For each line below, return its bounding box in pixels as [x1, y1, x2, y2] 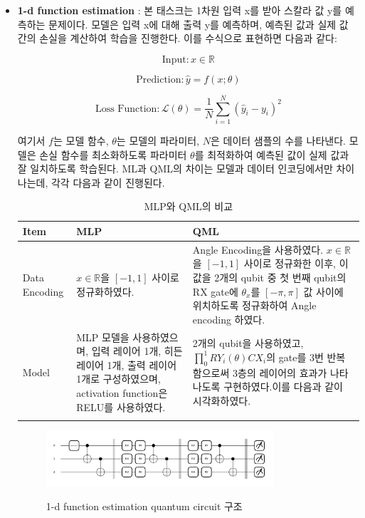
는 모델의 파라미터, [116, 133, 200, 147]
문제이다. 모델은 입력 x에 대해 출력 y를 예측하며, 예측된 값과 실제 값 [48, 16, 349, 31]
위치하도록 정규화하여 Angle [192, 298, 317, 313]
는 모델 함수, [53, 133, 109, 147]
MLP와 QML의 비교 [144, 199, 233, 214]
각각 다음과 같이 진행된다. [51, 175, 165, 190]
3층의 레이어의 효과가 [233, 365, 327, 380]
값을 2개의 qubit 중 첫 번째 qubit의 [192, 269, 347, 284]
